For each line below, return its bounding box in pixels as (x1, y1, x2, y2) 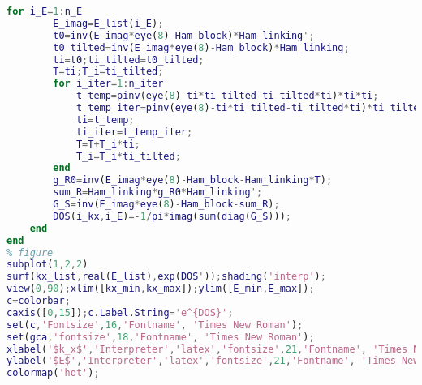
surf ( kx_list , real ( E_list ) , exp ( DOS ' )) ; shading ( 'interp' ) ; (6, 271, 326, 283)
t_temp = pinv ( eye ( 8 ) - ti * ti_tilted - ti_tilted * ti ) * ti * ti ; (75, 90, 379, 102)
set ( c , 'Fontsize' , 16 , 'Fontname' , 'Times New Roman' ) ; (6, 319, 304, 331)
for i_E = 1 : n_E (6, 6, 83, 17)
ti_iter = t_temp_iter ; (75, 126, 193, 138)
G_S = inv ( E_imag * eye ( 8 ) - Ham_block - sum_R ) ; (53, 199, 280, 210)
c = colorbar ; (6, 295, 71, 306)
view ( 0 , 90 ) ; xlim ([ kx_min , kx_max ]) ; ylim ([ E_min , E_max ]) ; (6, 283, 315, 295)
